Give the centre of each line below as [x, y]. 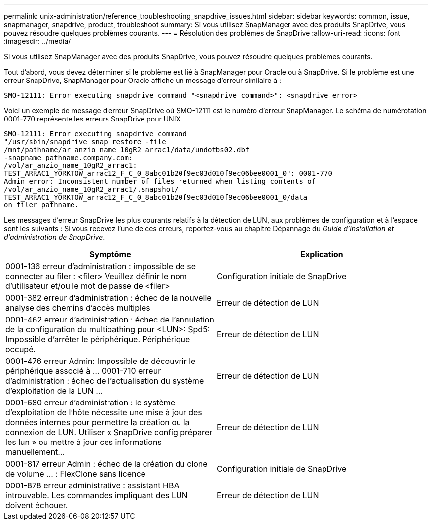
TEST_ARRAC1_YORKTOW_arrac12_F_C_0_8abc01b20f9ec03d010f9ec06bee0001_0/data [156, 197]
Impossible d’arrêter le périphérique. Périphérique [98, 339]
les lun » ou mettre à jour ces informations [84, 442]
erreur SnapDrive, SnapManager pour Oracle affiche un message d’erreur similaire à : [143, 80]
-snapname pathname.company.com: [69, 158]
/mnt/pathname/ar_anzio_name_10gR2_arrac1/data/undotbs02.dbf [127, 150]
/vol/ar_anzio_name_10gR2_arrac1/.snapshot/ [91, 189]
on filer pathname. [41, 205]
